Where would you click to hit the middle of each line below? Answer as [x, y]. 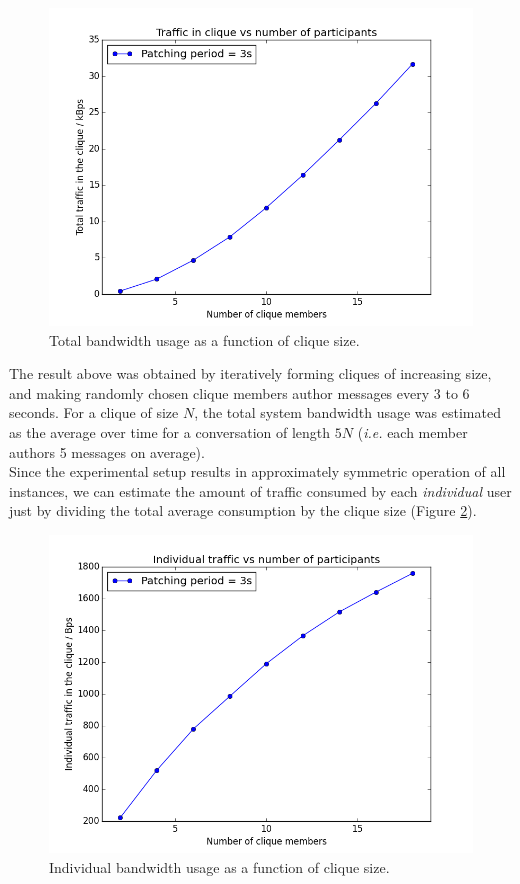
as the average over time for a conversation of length [170, 431]
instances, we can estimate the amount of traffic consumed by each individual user [260, 490]
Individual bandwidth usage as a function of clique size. [219, 866]
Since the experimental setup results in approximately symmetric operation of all [257, 471]
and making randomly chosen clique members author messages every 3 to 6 [239, 392]
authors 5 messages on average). [107, 451]
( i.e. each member [412, 431]
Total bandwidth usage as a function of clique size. [204, 339]
